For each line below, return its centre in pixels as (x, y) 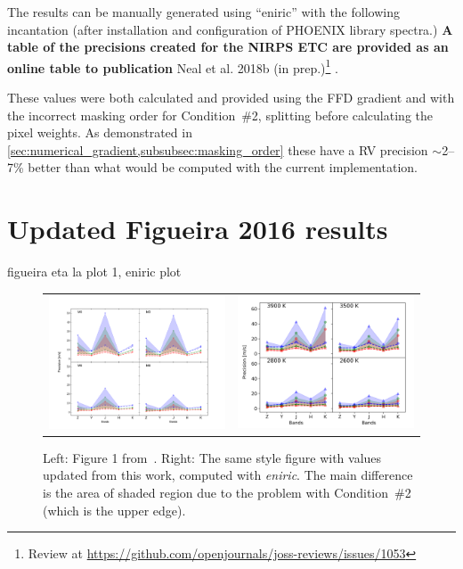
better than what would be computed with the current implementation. (223, 167)
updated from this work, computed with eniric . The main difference (228, 475)
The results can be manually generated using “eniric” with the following (203, 12)
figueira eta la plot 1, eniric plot (94, 272)
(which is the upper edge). (114, 510)
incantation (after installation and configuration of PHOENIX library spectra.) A (230, 29)
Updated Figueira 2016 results (198, 229)
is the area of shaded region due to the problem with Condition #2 (227, 493)
